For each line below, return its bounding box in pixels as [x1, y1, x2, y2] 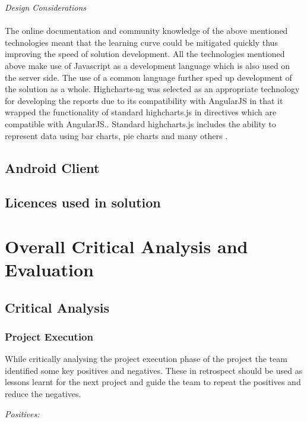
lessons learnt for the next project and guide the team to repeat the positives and [5, 376, 301, 388]
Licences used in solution [5, 193, 161, 212]
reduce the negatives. [5, 388, 81, 400]
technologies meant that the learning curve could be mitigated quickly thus [5, 36, 278, 48]
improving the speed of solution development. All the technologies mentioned [5, 48, 285, 60]
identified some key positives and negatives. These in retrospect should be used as [5, 364, 303, 376]
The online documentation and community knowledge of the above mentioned [5, 24, 288, 37]
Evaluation [5, 257, 94, 282]
